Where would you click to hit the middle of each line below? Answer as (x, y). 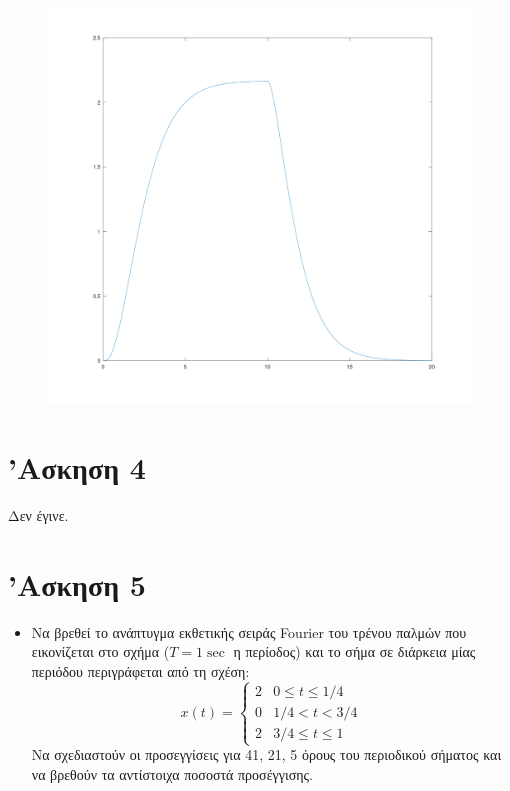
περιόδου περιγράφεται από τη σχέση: (140, 670)
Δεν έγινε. (38, 514)
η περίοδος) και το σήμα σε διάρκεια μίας (354, 651)
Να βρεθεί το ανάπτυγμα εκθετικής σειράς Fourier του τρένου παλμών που (249, 631)
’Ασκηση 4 (77, 467)
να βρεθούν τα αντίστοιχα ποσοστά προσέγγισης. (172, 773)
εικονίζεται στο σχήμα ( (100, 651)
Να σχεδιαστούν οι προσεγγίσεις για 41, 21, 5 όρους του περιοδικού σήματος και (266, 754)
